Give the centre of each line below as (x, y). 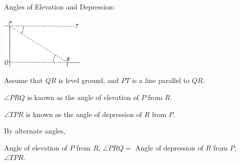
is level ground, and (89, 80)
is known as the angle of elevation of (83, 97)
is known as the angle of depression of (84, 114)
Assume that (24, 80)
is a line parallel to (161, 80)
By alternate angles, (35, 131)
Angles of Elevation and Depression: (59, 6)
